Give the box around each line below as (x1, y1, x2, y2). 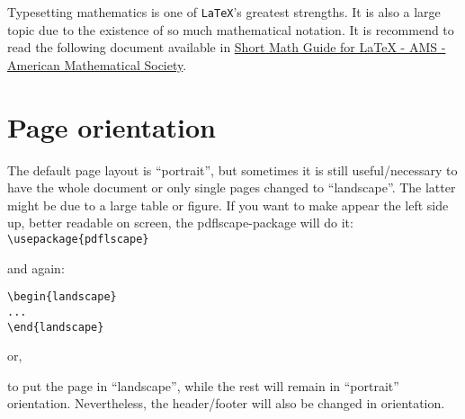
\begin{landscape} (7, 290, 117, 304)
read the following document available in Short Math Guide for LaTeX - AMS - (7, 38, 446, 57)
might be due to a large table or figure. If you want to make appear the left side (7, 195, 449, 214)
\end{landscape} (7, 320, 104, 334)
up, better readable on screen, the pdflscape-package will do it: (7, 213, 353, 232)
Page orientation (7, 108, 217, 145)
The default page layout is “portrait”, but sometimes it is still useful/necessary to (7, 160, 458, 179)
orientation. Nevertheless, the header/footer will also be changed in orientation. (7, 394, 445, 413)
